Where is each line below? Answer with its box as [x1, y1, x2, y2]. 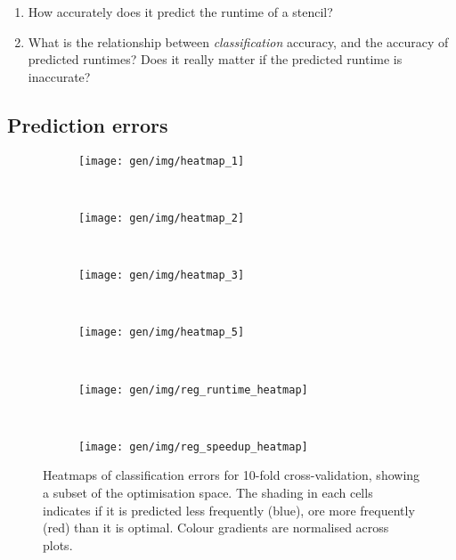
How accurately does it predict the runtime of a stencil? [28, 3, 333, 20]
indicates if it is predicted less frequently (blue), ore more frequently [43, 500, 415, 519]
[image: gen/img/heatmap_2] [78, 211, 245, 224]
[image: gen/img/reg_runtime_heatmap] [78, 383, 308, 396]
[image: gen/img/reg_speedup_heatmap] [78, 440, 308, 453]
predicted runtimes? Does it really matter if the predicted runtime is [28, 50, 403, 69]
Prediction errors [7, 110, 168, 138]
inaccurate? [28, 67, 91, 85]
